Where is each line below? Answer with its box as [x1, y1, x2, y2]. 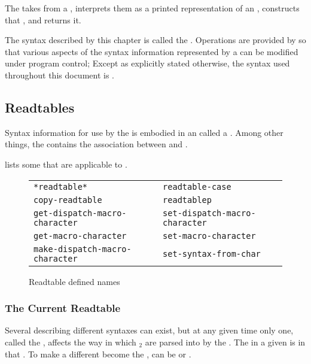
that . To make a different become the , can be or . [5, 347, 191, 360]
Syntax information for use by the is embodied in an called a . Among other [5, 126, 283, 138]
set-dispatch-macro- [163, 208, 256, 218]
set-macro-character [163, 230, 256, 241]
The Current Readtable [5, 301, 121, 316]
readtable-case [163, 181, 231, 192]
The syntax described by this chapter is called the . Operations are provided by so [5, 34, 306, 46]
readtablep [163, 195, 212, 205]
